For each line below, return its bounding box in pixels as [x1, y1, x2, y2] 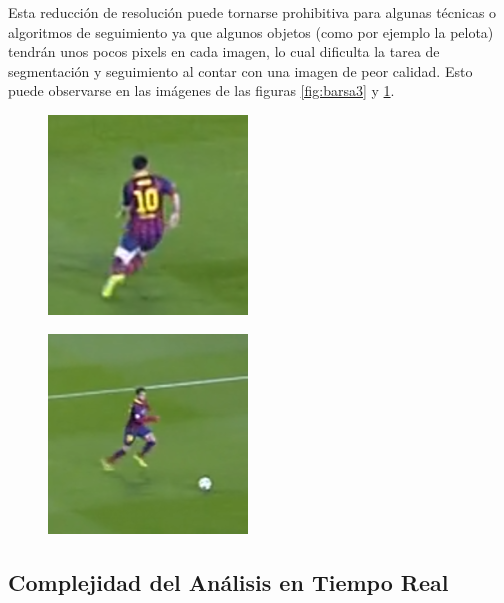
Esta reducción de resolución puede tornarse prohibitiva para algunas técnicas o [8, 2, 497, 22]
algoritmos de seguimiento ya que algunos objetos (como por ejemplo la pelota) [8, 21, 494, 42]
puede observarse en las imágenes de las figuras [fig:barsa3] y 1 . [8, 80, 395, 101]
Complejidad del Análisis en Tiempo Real [8, 566, 449, 597]
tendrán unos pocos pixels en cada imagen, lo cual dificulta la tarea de [8, 41, 440, 62]
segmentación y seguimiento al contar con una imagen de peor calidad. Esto [8, 60, 473, 81]
